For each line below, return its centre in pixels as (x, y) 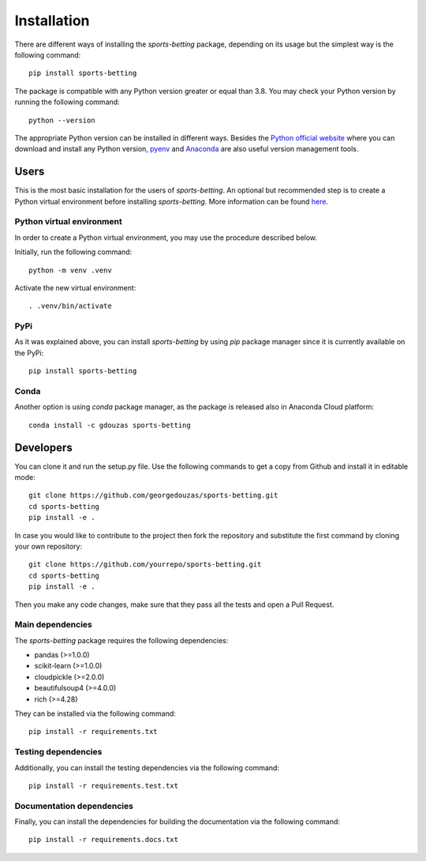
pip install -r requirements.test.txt (104, 786)
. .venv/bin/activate (70, 306)
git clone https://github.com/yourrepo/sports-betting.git (145, 565)
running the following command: (67, 102)
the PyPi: (29, 353)
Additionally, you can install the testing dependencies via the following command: (147, 767)
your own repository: (49, 546)
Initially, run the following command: (73, 252)
